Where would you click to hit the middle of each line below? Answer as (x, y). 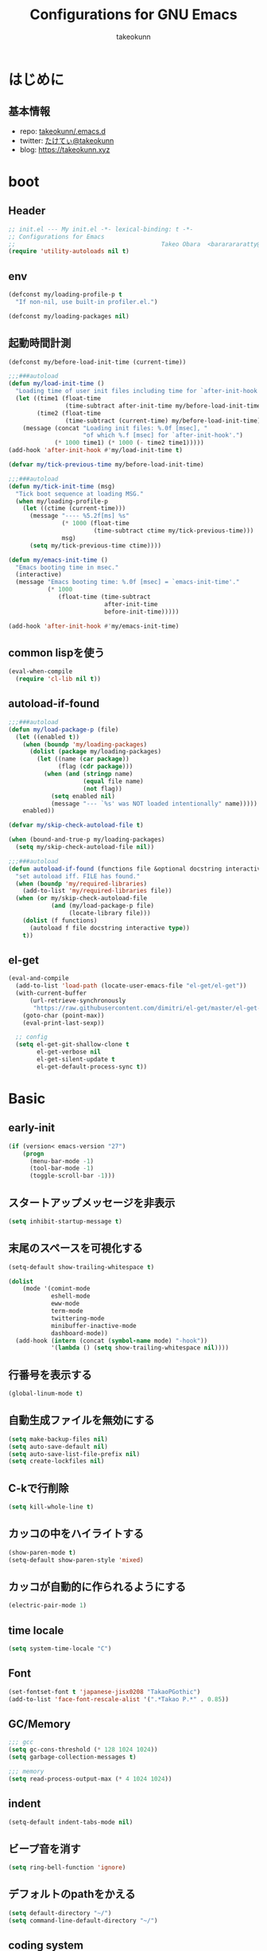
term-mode (67, 1311)
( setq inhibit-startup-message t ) (66, 1221)
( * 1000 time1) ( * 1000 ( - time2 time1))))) (129, 443)
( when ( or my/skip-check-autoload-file (81, 898)
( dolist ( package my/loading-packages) (95, 752)
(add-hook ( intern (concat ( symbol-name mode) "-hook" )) (112, 1341)
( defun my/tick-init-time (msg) (62, 486)
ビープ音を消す (44, 1849)
